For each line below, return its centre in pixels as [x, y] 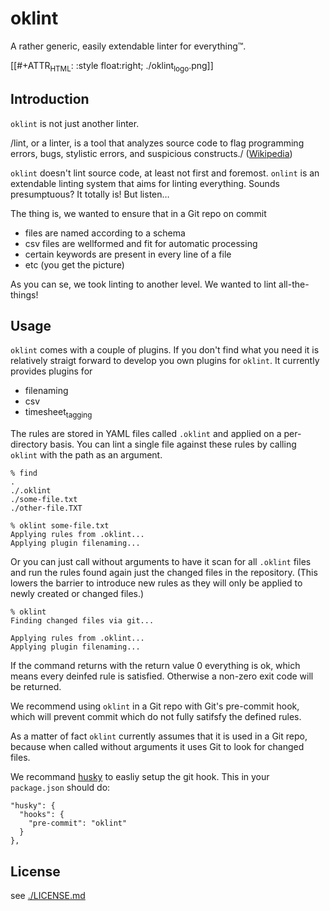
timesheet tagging [58, 413]
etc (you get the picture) [74, 264]
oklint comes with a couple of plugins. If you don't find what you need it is [165, 350]
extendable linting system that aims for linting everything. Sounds [145, 183]
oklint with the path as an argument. [86, 455]
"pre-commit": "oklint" [78, 823]
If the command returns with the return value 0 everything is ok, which [155, 666]
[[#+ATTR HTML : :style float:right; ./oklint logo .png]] [112, 66]
